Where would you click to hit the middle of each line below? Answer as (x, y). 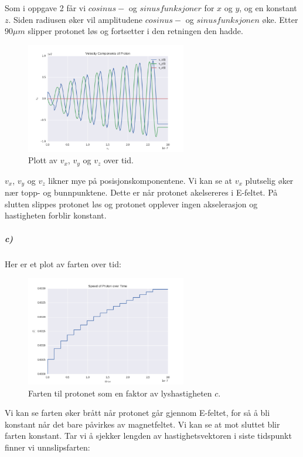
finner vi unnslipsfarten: (47, 447)
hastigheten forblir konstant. (56, 215)
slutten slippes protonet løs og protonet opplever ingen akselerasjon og (131, 204)
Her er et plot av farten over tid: (63, 263)
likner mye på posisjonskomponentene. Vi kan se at (140, 180)
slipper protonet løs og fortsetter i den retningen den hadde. (135, 31)
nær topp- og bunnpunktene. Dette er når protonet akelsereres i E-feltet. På (141, 192)
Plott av (43, 160)
